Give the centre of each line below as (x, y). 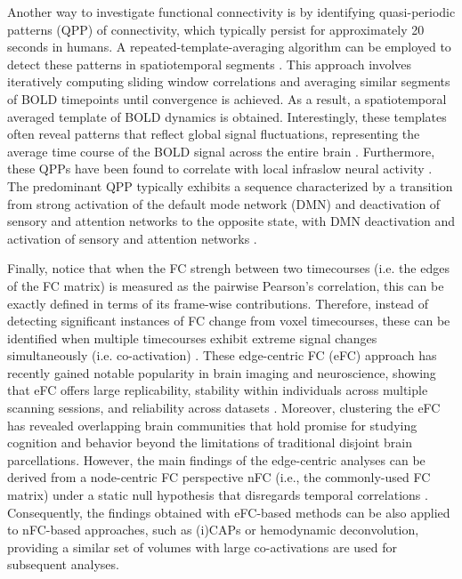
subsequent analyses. (63, 564)
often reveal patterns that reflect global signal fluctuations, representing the (214, 134)
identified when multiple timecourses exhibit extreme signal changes (192, 338)
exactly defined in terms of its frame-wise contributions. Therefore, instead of (218, 303)
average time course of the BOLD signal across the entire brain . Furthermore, (221, 151)
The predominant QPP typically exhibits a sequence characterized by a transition (230, 185)
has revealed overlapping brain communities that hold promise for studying (212, 425)
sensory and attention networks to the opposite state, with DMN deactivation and (231, 221)
